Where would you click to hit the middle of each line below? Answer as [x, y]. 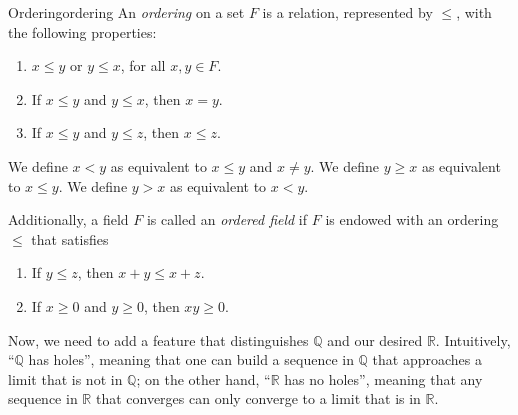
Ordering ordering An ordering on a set [126, 12]
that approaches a [427, 359]
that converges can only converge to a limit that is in [258, 398]
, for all [143, 65]
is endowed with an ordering [412, 219]
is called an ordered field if [227, 219]
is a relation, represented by [347, 12]
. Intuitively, [473, 339]
